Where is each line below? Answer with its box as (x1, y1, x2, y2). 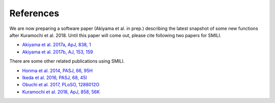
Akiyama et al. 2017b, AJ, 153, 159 (22, 49, 94, 55)
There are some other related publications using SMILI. (9, 58, 125, 64)
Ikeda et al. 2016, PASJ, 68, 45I (22, 74, 87, 81)
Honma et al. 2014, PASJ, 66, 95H (22, 67, 93, 74)
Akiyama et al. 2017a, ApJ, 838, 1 (22, 42, 91, 48)
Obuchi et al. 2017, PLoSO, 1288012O (22, 82, 99, 88)
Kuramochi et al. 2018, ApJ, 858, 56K (22, 89, 100, 95)
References (9, 8, 60, 19)
